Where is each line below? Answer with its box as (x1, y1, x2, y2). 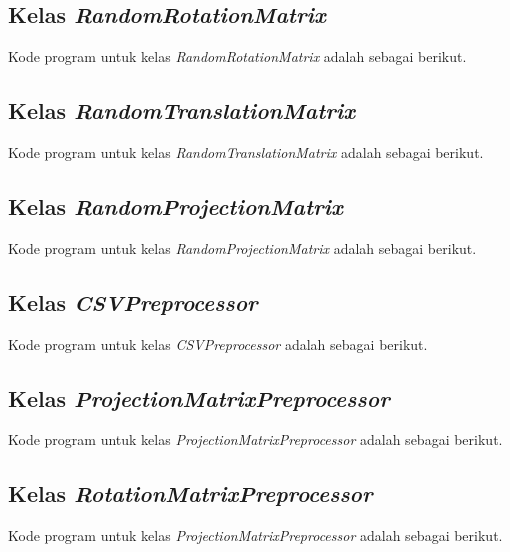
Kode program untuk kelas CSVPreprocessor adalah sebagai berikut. (8, 333, 428, 354)
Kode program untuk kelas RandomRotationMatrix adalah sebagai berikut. (8, 46, 467, 67)
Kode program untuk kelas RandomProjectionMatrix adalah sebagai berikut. (8, 237, 477, 258)
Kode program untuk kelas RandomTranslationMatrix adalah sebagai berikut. (8, 142, 484, 162)
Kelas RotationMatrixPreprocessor (8, 478, 373, 509)
